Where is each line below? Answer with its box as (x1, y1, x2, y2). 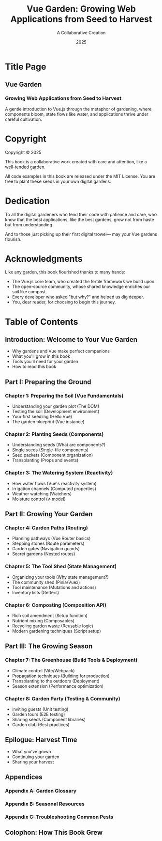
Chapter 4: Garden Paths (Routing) (5, 524, 88, 531)
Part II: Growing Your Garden (5, 510, 93, 518)
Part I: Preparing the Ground (5, 378, 91, 386)
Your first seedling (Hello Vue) (12, 413, 73, 420)
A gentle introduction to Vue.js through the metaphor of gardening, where (5, 106, 152, 112)
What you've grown (12, 748, 51, 754)
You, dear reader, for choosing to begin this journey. (12, 299, 116, 305)
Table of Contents (5, 316, 78, 327)
